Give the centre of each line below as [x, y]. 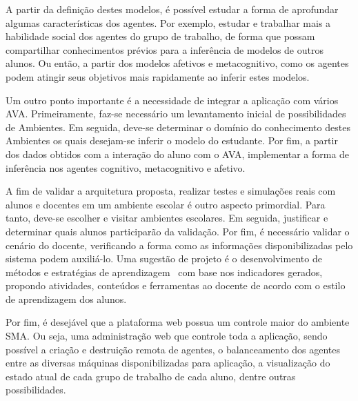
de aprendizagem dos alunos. [66, 299]
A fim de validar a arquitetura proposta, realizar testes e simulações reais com [171, 191]
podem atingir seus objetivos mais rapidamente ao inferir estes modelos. [158, 76]
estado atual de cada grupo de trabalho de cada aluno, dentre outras [151, 376]
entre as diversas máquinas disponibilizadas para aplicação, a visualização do [168, 363]
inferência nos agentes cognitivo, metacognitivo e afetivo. [126, 167]
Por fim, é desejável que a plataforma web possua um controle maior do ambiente [178, 322]
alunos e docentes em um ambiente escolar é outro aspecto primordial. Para [166, 204]
